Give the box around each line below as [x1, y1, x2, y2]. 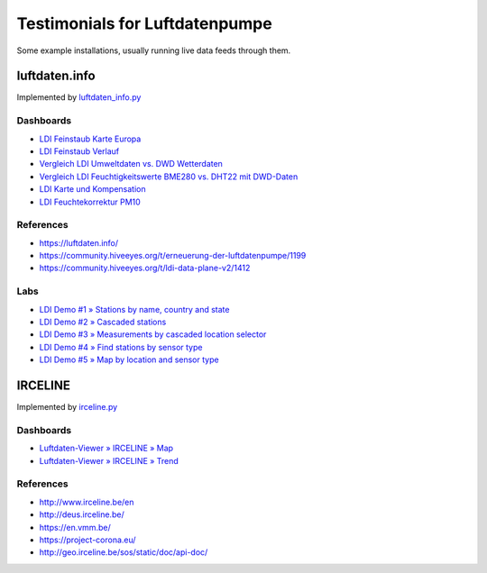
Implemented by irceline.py [16, 402, 118, 413]
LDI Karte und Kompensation [39, 184, 146, 195]
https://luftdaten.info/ [39, 237, 119, 248]
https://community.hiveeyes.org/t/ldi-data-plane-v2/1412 [39, 262, 251, 274]
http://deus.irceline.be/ [39, 509, 125, 520]
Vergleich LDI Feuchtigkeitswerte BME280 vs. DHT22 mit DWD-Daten [39, 171, 299, 182]
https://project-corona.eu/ [39, 534, 136, 545]
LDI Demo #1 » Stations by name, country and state [39, 304, 230, 314]
